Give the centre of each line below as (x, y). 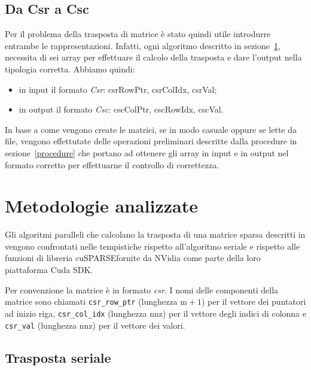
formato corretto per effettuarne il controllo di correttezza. (112, 164)
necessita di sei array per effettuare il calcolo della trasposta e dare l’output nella (153, 57)
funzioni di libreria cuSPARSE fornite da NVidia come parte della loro (133, 258)
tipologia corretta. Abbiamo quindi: (70, 69)
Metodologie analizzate (101, 206)
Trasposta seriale (58, 357)
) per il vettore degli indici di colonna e (234, 313)
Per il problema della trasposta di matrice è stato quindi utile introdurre (138, 34)
